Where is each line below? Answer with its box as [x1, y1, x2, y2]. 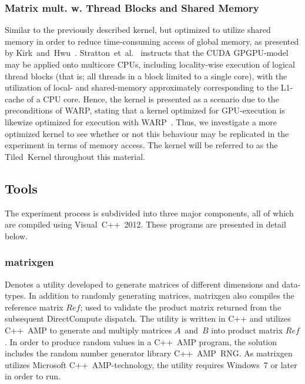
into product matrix [211, 323, 283, 336]
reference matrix [5, 300, 63, 313]
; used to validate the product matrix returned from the [80, 300, 281, 313]
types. [5, 289, 26, 302]
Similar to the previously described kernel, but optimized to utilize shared [5, 24, 271, 36]
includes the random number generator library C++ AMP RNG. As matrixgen [5, 347, 293, 359]
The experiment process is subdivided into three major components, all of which [5, 206, 294, 219]
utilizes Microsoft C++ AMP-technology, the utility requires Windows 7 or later [5, 358, 297, 370]
